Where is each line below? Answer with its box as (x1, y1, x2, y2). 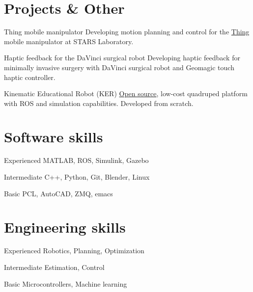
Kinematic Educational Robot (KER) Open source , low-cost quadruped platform (4, 88, 248, 99)
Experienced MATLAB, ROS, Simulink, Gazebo (4, 155, 149, 165)
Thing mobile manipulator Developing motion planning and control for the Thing (4, 27, 250, 37)
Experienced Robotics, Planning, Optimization (4, 245, 144, 256)
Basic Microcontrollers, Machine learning (4, 278, 127, 289)
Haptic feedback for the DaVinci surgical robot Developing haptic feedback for (4, 53, 240, 63)
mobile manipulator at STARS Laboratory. (4, 36, 134, 46)
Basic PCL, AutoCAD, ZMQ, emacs (4, 188, 113, 198)
